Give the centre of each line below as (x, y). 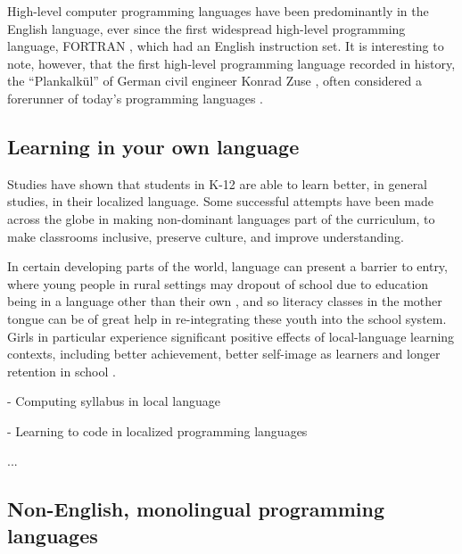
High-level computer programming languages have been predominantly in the (218, 11)
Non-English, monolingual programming (196, 509)
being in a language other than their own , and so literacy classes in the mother (225, 301)
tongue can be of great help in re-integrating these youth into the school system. (227, 318)
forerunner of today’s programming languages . (136, 98)
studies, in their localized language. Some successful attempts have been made (221, 201)
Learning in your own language (153, 146)
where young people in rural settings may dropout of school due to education (218, 283)
